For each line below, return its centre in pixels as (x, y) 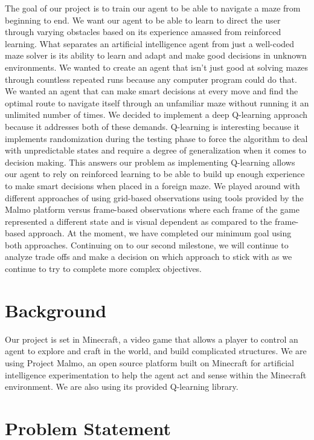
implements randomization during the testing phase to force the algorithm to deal (156, 138)
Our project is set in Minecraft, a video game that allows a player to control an (152, 339)
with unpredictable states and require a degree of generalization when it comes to (155, 150)
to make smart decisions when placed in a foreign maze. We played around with (152, 185)
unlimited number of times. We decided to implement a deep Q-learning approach (156, 115)
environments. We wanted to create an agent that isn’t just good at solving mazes (157, 67)
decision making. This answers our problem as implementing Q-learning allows (150, 162)
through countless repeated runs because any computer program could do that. (151, 79)
